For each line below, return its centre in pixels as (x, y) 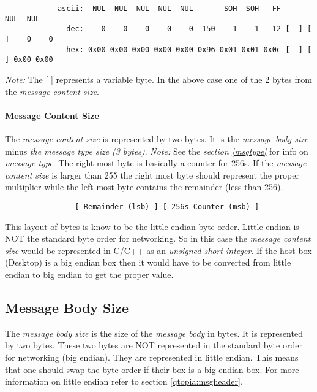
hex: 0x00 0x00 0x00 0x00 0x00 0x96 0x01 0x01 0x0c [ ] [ (189, 49)
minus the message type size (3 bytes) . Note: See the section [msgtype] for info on (157, 151)
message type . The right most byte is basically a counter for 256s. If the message (156, 163)
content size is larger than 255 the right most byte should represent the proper (152, 175)
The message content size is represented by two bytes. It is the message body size (157, 138)
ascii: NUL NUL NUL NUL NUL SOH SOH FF (169, 9)
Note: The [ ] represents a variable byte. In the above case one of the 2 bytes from (158, 79)
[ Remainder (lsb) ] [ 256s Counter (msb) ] (167, 206)
